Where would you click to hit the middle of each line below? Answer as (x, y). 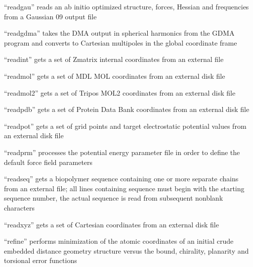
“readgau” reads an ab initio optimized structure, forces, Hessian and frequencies (126, 6)
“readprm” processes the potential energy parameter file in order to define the (122, 152)
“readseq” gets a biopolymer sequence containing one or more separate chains (121, 179)
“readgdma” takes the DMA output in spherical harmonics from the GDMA (119, 33)
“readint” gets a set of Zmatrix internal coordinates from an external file (114, 59)
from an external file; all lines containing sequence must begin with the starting (124, 188)
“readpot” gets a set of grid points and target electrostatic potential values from (125, 126)
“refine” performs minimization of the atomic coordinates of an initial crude (119, 241)
